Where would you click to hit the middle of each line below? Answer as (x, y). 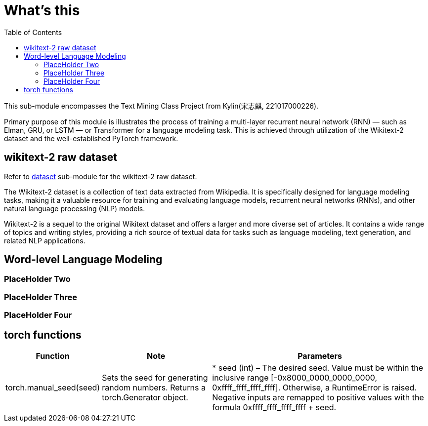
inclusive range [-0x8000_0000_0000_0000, (295, 378)
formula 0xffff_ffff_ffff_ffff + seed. (274, 407)
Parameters (320, 356)
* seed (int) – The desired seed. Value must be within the (318, 368)
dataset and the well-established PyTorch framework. (91, 138)
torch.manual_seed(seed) (53, 388)
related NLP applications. (45, 240)
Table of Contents (33, 32)
